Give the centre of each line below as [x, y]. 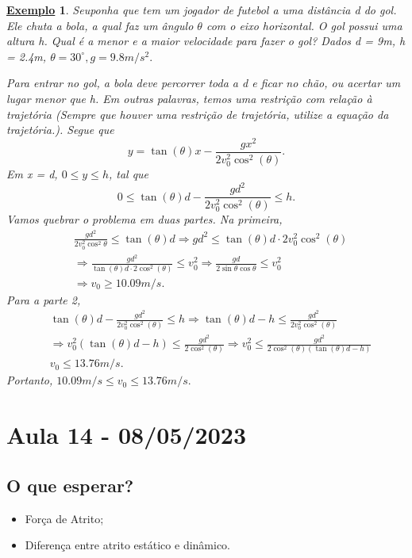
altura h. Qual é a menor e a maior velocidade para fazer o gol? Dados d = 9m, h [206, 41]
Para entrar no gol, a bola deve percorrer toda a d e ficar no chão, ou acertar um [204, 83]
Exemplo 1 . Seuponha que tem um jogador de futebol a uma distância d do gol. [202, 10]
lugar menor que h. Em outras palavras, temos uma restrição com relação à [189, 98]
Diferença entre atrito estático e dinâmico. [127, 545]
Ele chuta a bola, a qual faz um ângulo [100, 25]
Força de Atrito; [64, 518]
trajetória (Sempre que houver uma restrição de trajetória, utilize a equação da [198, 114]
